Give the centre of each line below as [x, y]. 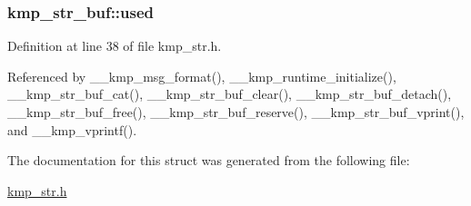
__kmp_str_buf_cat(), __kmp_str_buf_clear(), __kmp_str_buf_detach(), [230, 94]
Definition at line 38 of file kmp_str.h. [115, 46]
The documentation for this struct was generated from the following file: [209, 160]
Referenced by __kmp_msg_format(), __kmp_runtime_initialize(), [202, 76]
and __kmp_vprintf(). [72, 129]
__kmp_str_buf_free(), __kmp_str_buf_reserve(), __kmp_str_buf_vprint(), [236, 112]
